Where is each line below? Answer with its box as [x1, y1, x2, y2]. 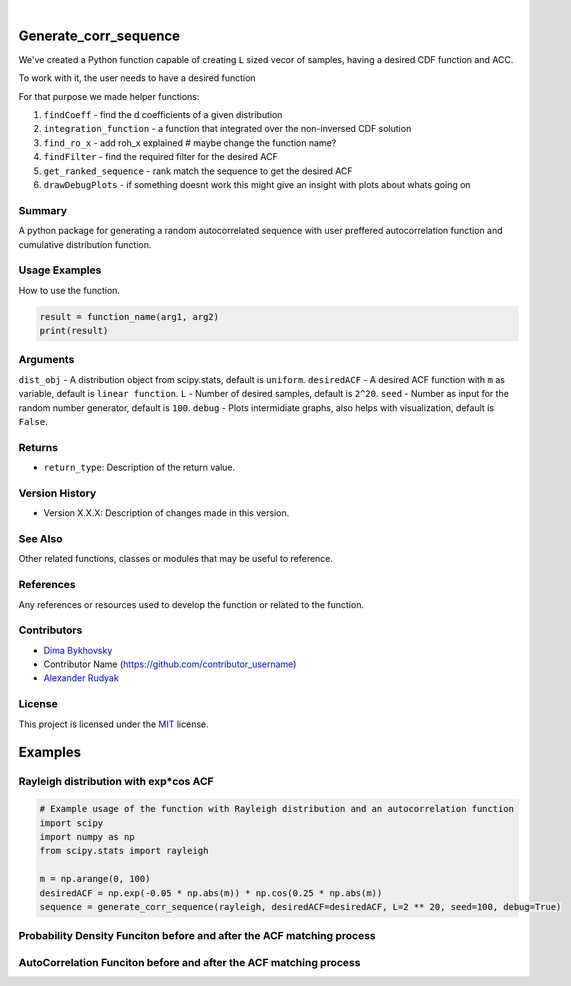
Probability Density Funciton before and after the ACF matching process [18, 929, 376, 943]
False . [18, 415, 49, 427]
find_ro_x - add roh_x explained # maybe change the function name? [43, 136, 337, 149]
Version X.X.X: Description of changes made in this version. [43, 507, 290, 519]
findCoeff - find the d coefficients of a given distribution [43, 109, 283, 121]
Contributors [18, 623, 83, 637]
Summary [18, 203, 68, 217]
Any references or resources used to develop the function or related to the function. [18, 598, 365, 610]
